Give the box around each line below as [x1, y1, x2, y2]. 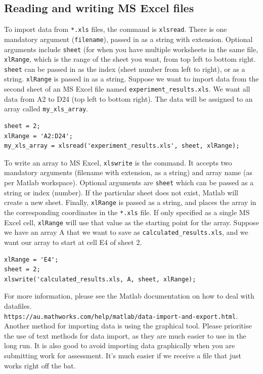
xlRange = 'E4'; [4, 256, 59, 263]
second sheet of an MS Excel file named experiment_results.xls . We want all [4, 84, 250, 94]
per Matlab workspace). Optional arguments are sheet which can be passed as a [4, 177, 254, 188]
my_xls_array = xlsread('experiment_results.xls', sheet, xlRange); [4, 142, 240, 150]
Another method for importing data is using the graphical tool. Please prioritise [4, 320, 252, 331]
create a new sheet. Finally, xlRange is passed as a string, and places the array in [4, 197, 256, 207]
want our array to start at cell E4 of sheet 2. [4, 236, 142, 247]
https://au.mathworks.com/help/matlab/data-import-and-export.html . [4, 310, 238, 321]
